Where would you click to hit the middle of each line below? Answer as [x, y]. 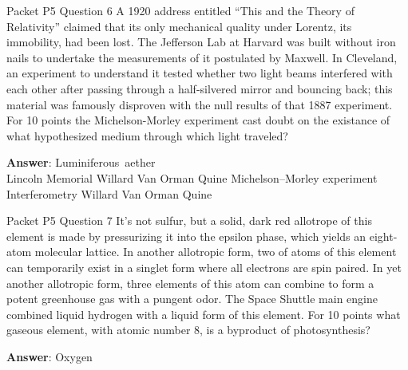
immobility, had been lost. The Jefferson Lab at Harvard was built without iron [201, 42]
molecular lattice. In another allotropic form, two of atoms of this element [216, 252]
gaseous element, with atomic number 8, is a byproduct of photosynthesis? [188, 330]
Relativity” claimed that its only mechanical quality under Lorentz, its [179, 26]
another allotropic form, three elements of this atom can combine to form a [190, 283]
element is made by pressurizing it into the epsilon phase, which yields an [186, 236]
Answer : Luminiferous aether [81, 162]
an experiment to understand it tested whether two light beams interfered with [200, 73]
